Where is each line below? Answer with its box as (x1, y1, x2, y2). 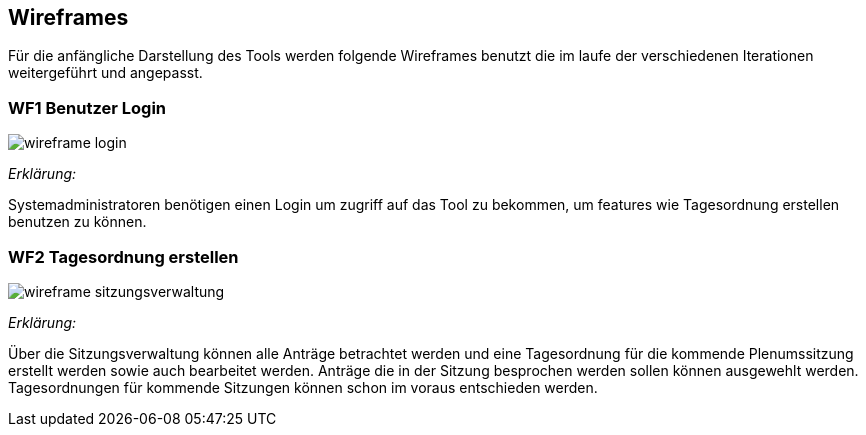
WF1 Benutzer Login (8, 97, 166, 118)
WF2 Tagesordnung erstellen (8, 246, 239, 267)
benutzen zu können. (8, 213, 147, 231)
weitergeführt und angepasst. (8, 64, 203, 82)
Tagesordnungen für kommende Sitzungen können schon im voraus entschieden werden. (8, 378, 598, 396)
